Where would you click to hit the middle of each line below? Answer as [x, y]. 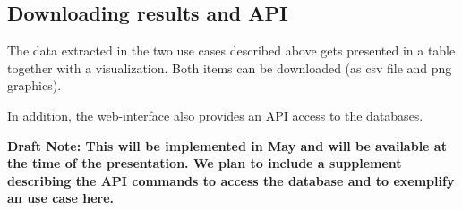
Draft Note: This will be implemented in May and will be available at [227, 145]
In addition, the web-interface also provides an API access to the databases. [215, 115]
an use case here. [61, 198]
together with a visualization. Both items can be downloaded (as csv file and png [230, 67]
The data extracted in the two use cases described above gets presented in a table [231, 50]
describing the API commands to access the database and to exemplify [231, 180]
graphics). [34, 85]
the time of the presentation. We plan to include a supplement [205, 163]
